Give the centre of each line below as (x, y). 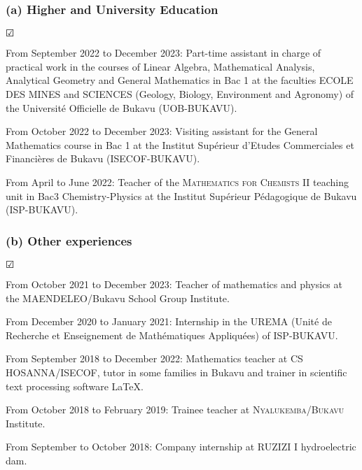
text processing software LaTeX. (75, 386)
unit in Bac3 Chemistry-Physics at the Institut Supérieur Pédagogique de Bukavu (181, 195)
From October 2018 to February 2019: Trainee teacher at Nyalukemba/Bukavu (175, 410)
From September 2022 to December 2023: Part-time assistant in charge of (163, 53)
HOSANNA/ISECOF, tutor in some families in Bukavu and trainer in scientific (176, 372)
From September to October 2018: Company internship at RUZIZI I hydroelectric (181, 447)
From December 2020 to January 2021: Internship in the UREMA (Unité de (169, 321)
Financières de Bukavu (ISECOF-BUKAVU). (103, 158)
